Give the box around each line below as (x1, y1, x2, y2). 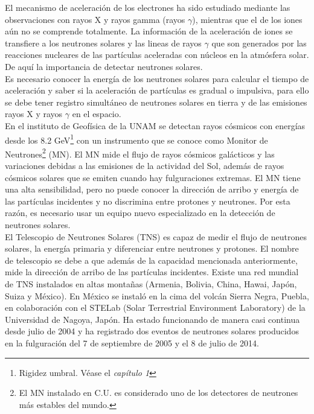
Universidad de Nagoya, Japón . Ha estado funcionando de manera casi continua (5, 313, 300, 325)
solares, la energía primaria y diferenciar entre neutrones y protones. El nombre (5, 242, 299, 255)
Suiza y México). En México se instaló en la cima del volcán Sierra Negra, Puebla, (5, 289, 309, 302)
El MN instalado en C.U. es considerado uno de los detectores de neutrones (19, 386, 298, 399)
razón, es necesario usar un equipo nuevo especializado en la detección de (5, 206, 275, 219)
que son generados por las (211, 36, 307, 49)
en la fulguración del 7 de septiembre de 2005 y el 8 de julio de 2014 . (5, 336, 259, 349)
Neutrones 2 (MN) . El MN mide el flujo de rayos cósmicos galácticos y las (5, 145, 275, 160)
